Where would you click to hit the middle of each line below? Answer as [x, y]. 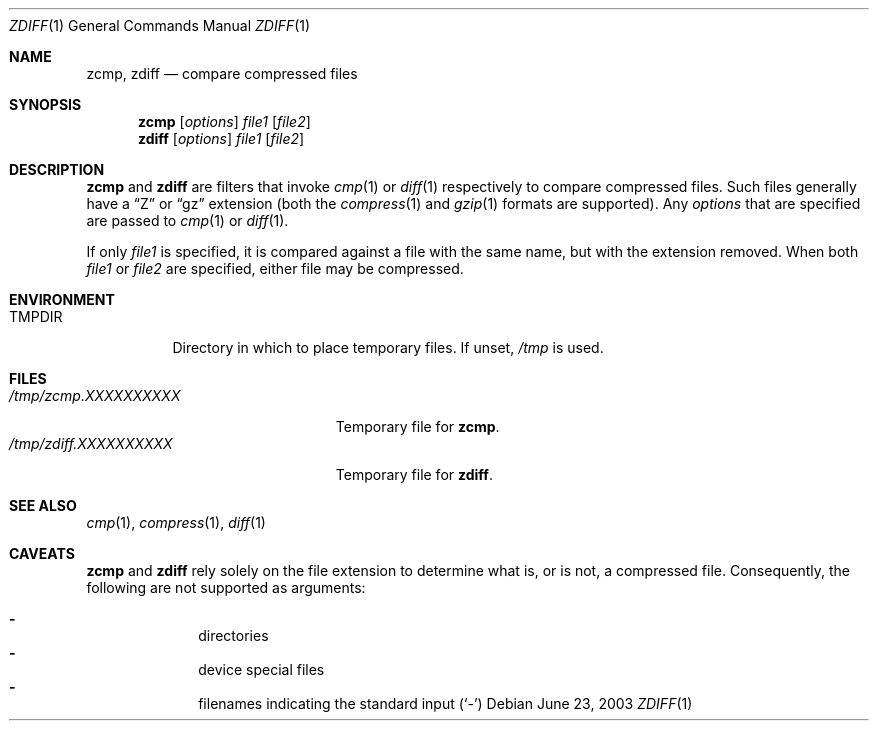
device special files [261, 669]
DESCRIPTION [57, 169]
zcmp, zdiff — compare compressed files [222, 73]
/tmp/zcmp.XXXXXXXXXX [95, 395]
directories [233, 635]
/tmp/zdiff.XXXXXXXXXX [91, 443]
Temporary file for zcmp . [417, 426]
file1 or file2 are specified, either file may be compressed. [275, 268]
